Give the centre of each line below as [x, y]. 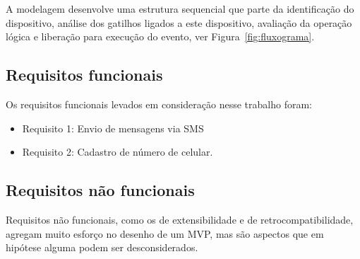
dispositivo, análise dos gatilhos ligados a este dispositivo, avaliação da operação [179, 22]
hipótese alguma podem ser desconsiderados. [102, 247]
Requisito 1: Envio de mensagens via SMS [113, 128]
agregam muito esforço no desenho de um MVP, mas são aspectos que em [165, 233]
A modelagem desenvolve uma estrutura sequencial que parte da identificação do [180, 8]
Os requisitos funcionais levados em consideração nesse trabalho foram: [159, 104]
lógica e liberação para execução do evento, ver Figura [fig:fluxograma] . [160, 36]
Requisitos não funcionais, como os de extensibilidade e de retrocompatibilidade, [180, 219]
